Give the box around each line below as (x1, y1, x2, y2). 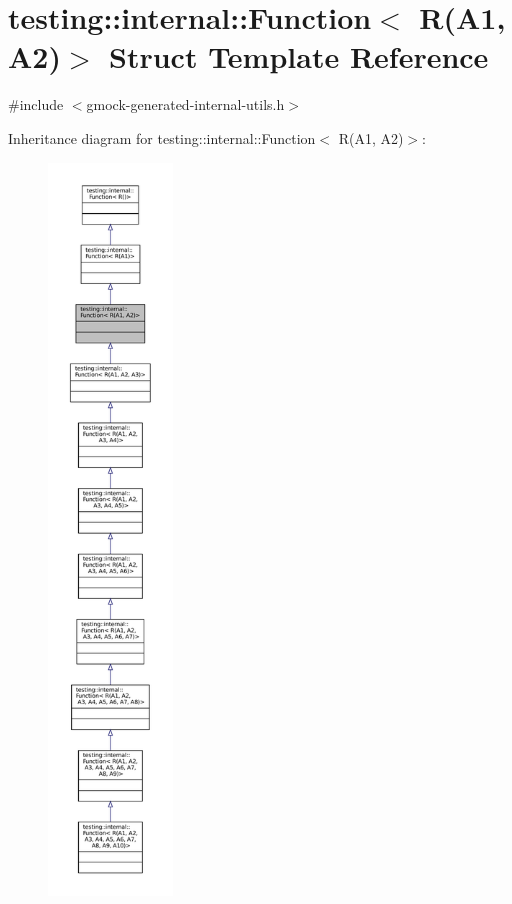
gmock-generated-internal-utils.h (86, 94, 285, 115)
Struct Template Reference (109, 36, 489, 77)
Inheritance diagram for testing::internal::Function (8, 127, 316, 148)
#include (8, 94, 64, 115)
